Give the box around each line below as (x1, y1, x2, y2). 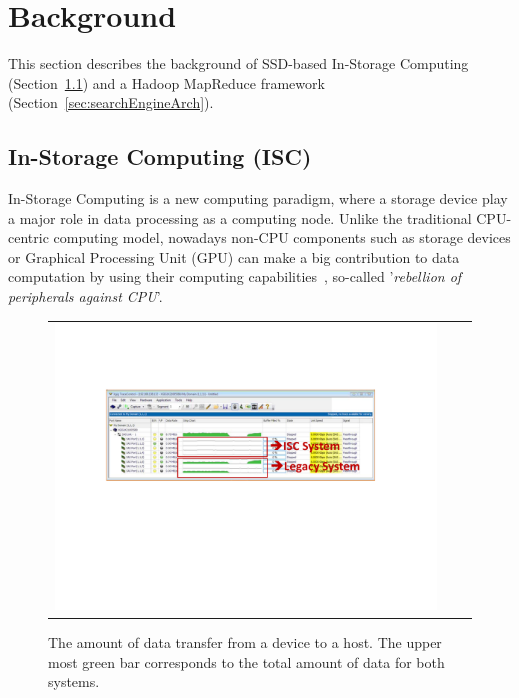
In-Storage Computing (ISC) (8, 141, 312, 172)
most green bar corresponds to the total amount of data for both (48, 651, 445, 672)
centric (8, 227, 49, 248)
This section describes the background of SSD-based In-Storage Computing (8, 53, 469, 74)
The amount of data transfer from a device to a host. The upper (48, 632, 442, 653)
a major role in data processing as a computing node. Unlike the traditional (8, 207, 472, 228)
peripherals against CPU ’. (8, 286, 163, 307)
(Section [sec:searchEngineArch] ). (8, 92, 214, 113)
